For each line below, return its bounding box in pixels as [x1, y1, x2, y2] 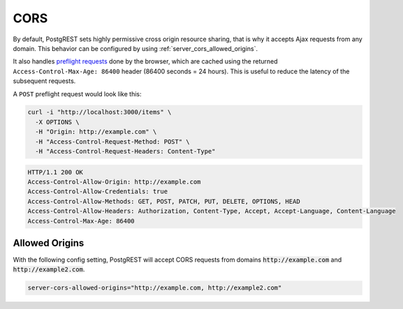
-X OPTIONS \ [35, 118, 80, 126]
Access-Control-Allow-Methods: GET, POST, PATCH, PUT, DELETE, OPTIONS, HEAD [27, 197, 300, 205]
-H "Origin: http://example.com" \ [35, 128, 157, 136]
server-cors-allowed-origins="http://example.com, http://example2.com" [27, 284, 282, 292]
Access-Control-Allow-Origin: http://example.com [27, 178, 201, 186]
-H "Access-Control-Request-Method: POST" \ [35, 137, 190, 146]
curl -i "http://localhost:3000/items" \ [27, 108, 172, 116]
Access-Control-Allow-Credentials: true [27, 188, 168, 195]
